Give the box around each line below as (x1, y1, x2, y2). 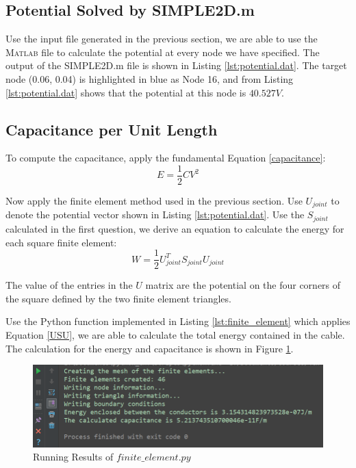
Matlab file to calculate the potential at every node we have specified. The (5, 44, 320, 59)
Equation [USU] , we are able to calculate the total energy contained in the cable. (5, 327, 345, 341)
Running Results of (33, 450, 114, 464)
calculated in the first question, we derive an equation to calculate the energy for (5, 221, 344, 235)
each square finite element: (5, 235, 117, 249)
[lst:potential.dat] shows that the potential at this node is (5, 85, 246, 99)
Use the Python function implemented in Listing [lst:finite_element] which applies (5, 314, 351, 328)
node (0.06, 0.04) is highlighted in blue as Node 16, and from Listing (5, 71, 294, 86)
